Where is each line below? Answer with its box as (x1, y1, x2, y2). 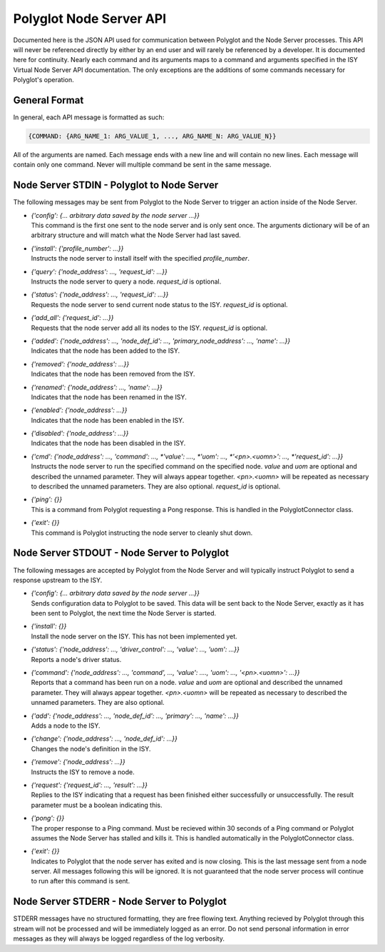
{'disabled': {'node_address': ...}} (31, 429, 129, 438)
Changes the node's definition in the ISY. (31, 744, 151, 753)
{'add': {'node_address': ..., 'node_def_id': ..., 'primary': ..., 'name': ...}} (31, 711, 239, 720)
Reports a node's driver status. (31, 655, 122, 663)
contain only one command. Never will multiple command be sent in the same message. (13, 161, 272, 169)
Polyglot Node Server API (13, 11, 167, 26)
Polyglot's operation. (13, 76, 74, 84)
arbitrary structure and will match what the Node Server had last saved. (31, 231, 242, 239)
